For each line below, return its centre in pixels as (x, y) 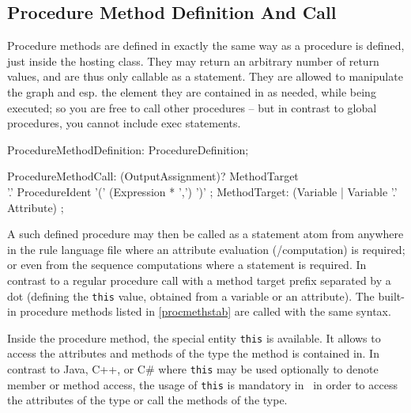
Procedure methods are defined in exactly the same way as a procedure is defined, (206, 45)
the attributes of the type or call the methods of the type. (147, 400)
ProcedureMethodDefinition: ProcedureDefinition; (128, 149)
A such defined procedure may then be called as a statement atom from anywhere (205, 234)
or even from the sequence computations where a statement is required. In (187, 265)
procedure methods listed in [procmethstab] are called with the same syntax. (205, 311)
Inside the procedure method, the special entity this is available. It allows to (194, 337)
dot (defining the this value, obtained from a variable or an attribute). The (191, 296)
